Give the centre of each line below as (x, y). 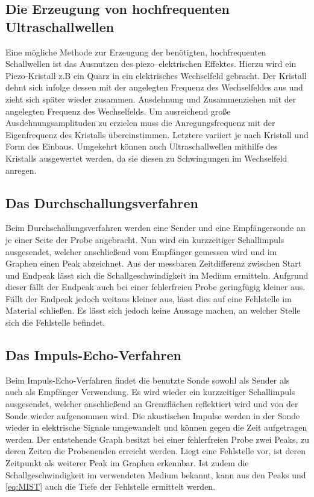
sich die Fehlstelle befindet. (55, 322)
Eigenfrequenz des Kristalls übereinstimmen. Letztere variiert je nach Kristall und (157, 134)
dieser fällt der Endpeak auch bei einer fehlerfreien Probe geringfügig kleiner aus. (155, 287)
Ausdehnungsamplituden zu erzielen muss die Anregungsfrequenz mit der (140, 123)
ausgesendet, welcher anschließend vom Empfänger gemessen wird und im (141, 251)
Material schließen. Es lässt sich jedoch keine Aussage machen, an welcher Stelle (153, 310)
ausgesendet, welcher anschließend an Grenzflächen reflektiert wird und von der (152, 404)
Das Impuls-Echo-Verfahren (93, 355)
